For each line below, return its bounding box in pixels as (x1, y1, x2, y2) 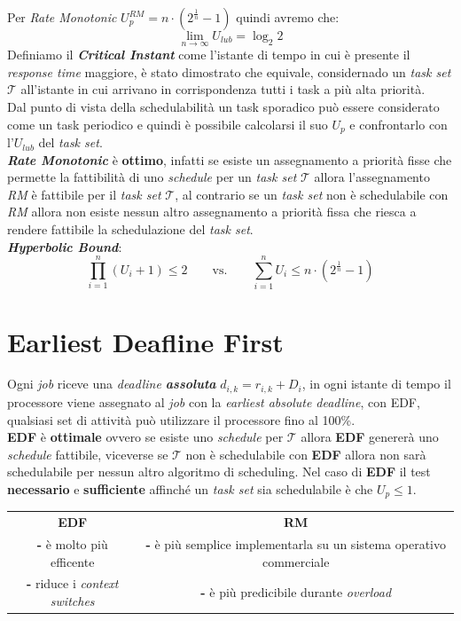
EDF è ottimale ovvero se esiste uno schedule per (7, 428, 284, 446)
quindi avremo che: (236, 8, 340, 26)
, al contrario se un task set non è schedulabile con (175, 185, 449, 203)
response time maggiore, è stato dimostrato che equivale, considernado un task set (7, 62, 451, 81)
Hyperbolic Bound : (7, 237, 122, 255)
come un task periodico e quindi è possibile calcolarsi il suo (7, 114, 328, 133)
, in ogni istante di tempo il (301, 374, 451, 393)
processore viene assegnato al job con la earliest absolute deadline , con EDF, (7, 392, 420, 411)
